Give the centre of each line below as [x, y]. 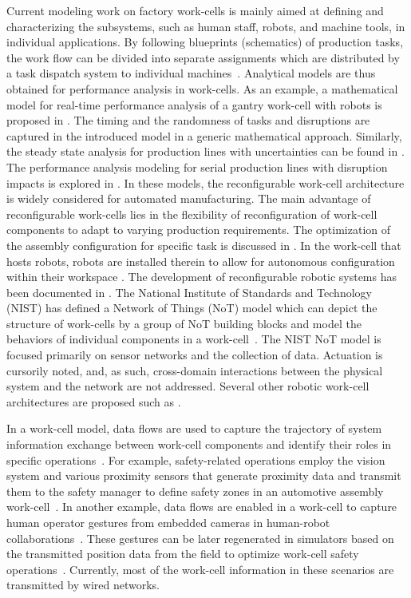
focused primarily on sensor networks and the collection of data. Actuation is [195, 355]
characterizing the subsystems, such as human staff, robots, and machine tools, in [206, 26]
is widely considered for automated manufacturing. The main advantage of [189, 198]
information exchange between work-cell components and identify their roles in [199, 444]
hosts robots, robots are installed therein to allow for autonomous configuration [201, 261]
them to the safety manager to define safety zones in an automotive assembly [195, 491]
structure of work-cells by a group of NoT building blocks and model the [184, 323]
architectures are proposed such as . [94, 401]
